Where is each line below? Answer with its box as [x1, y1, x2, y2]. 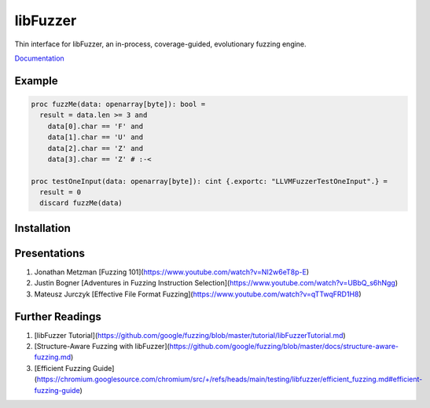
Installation [14, 221, 71, 235]
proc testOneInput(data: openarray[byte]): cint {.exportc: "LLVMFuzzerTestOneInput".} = [31, 177, 388, 186]
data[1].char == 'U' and [47, 133, 144, 142]
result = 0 [39, 188, 82, 197]
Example [14, 74, 58, 87]
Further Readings [14, 310, 101, 323]
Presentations [14, 246, 86, 259]
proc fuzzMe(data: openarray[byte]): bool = [31, 99, 206, 108]
